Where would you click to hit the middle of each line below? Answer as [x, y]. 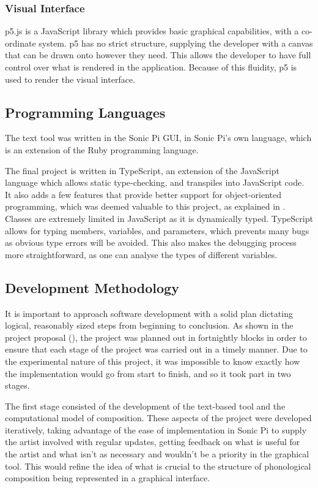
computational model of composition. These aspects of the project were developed [158, 418]
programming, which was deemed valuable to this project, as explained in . [145, 206]
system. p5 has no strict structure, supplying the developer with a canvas [176, 43]
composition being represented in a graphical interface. [108, 478]
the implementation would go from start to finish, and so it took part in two [148, 373]
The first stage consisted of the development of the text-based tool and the [145, 406]
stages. [17, 385]
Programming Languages [85, 112]
